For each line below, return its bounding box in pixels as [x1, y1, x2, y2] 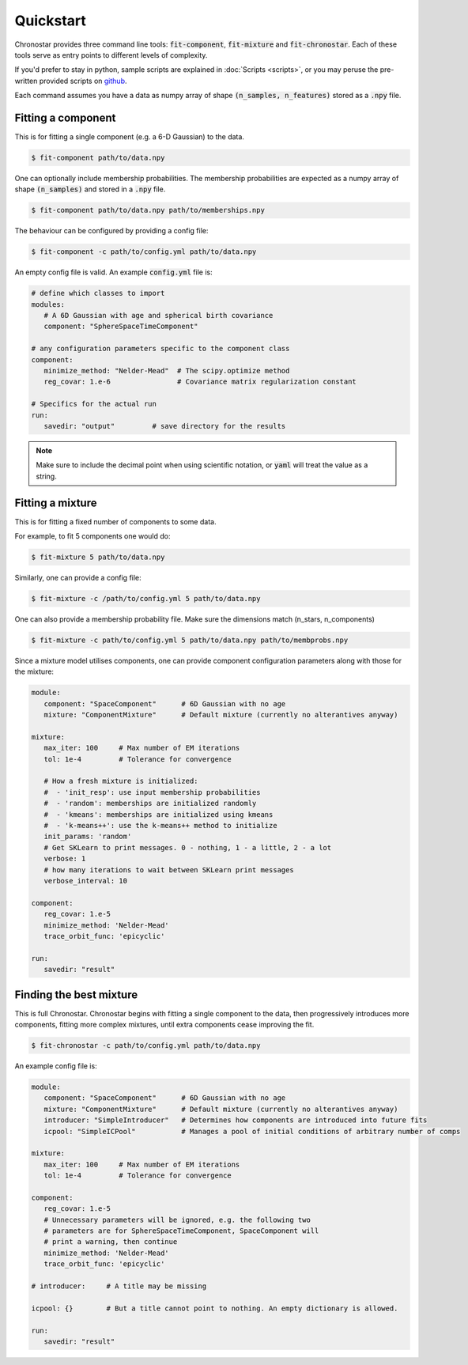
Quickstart [14, 12, 87, 29]
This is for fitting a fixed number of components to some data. [14, 516, 217, 526]
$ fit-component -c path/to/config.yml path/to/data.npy [31, 248, 257, 256]
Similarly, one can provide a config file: [14, 573, 142, 583]
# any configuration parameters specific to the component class [31, 344, 290, 354]
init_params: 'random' [43, 832, 132, 841]
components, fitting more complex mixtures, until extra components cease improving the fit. [14, 1019, 315, 1029]
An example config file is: [14, 1061, 98, 1071]
